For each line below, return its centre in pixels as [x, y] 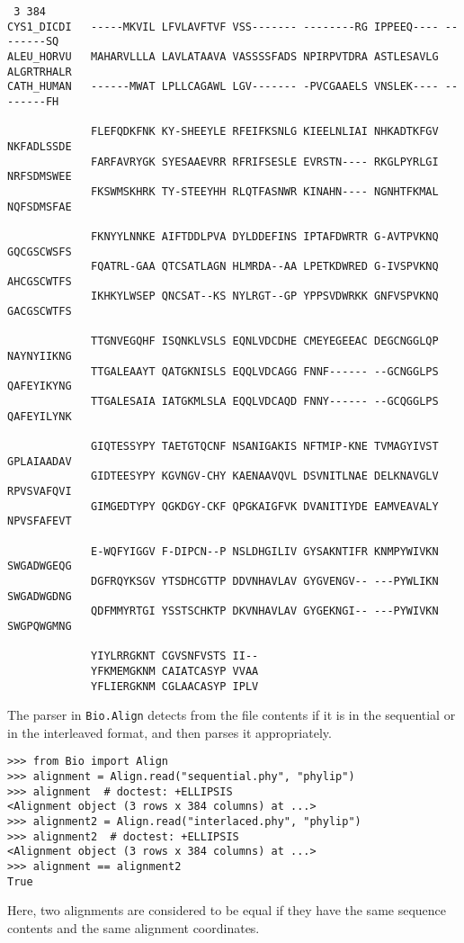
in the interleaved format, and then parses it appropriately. [170, 732]
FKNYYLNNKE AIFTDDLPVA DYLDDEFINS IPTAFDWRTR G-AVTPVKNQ [265, 236]
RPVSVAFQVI [40, 491]
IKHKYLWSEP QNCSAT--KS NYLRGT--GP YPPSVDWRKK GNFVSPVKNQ [265, 296]
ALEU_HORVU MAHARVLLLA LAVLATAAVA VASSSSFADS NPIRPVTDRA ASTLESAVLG [223, 56]
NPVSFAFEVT [40, 521]
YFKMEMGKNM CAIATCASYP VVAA [175, 671]
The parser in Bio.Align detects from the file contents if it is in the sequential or [232, 715]
